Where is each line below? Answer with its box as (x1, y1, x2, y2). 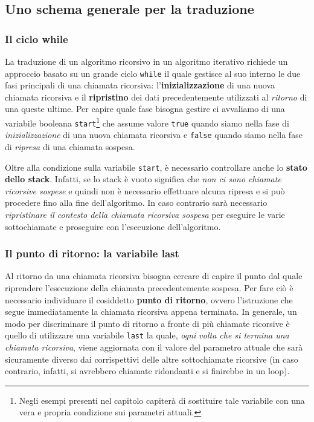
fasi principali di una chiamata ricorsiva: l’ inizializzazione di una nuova (5, 79, 275, 91)
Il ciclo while (5, 31, 68, 46)
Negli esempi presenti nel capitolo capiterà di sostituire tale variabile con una (19, 394, 305, 406)
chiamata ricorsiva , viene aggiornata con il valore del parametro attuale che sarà (5, 341, 303, 354)
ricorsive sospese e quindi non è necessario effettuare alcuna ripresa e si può (5, 184, 285, 197)
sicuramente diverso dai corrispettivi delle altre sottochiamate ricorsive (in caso (5, 352, 298, 365)
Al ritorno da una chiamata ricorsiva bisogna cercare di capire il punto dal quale (5, 269, 303, 282)
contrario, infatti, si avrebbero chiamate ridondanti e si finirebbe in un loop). (5, 364, 290, 377)
